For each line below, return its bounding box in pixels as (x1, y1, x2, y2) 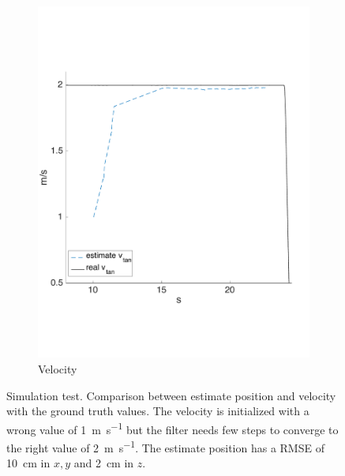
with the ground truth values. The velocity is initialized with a (6, 403, 309, 419)
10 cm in (6, 455, 51, 471)
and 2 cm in (73, 455, 134, 471)
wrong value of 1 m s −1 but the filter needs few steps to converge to (6, 418, 339, 437)
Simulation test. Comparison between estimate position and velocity (6, 387, 336, 403)
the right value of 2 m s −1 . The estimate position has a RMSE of (6, 437, 324, 455)
